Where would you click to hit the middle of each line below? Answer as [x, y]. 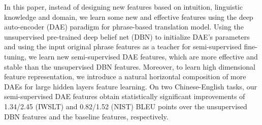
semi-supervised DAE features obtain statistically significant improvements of [125, 96]
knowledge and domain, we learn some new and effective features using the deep [129, 17]
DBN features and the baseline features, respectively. [86, 116]
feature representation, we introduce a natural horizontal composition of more [125, 76]
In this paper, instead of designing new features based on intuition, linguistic [123, 7]
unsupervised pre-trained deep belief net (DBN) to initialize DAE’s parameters [127, 36]
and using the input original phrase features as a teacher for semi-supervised [123, 46]
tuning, [15, 56]
